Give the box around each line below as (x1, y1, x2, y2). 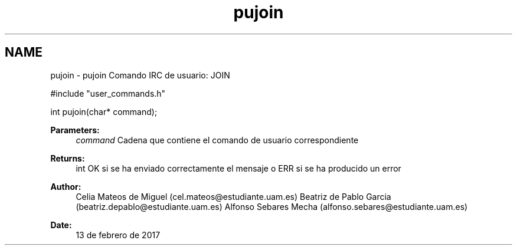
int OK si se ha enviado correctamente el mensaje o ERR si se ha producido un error (76, 163, 401, 173)
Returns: (50, 153, 85, 163)
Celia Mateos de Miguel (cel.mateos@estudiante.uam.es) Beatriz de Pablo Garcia (76, 191, 391, 202)
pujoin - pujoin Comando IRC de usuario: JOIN (50, 70, 230, 80)
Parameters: (50, 124, 100, 135)
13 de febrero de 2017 (76, 229, 161, 240)
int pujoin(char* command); (50, 106, 158, 117)
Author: (50, 181, 81, 192)
